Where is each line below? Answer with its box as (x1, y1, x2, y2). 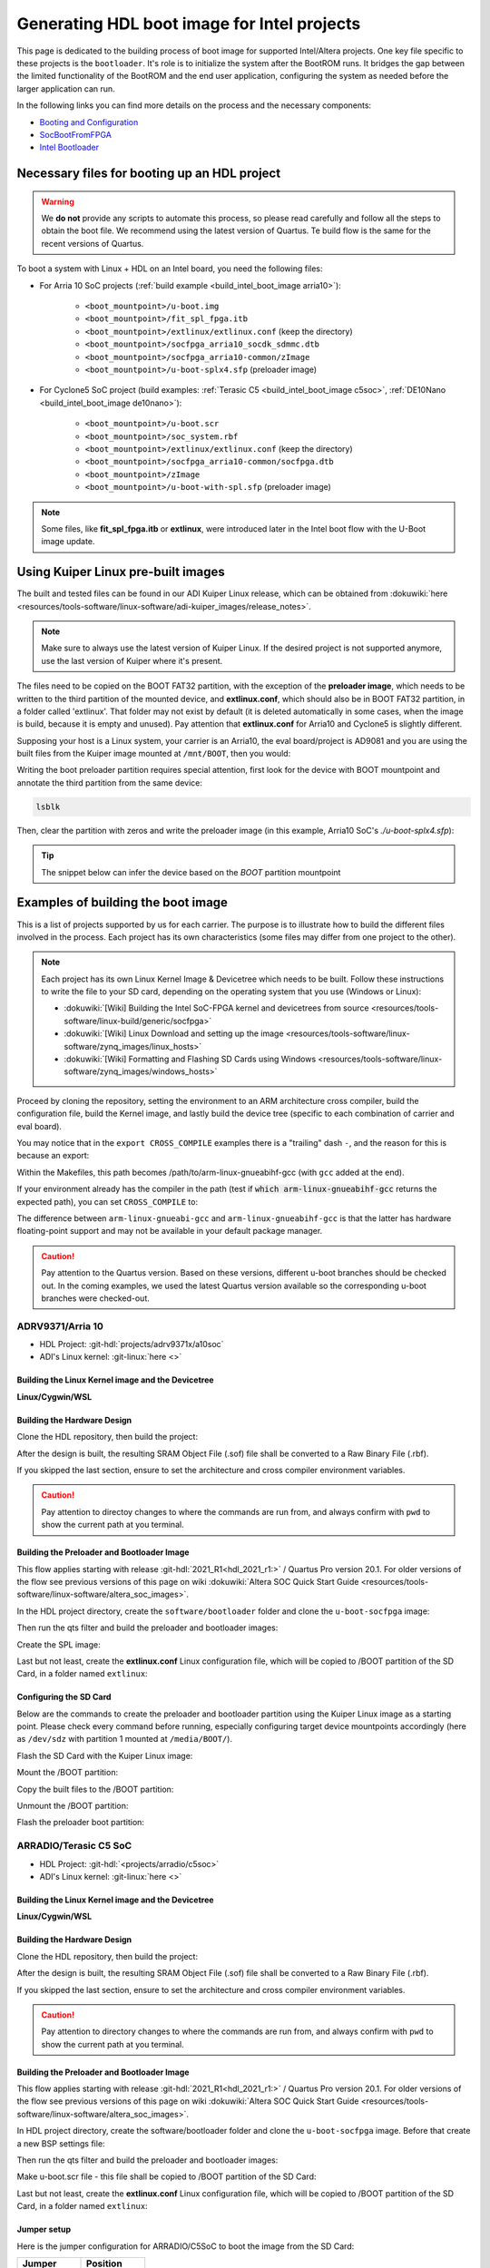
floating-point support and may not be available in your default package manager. (16, 1226, 323, 1237)
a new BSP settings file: (16, 2137, 105, 2149)
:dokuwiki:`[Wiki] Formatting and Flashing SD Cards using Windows (64, 1053, 317, 1065)
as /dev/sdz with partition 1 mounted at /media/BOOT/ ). (16, 1734, 233, 1745)
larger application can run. (16, 83, 115, 94)
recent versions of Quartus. (41, 238, 144, 249)
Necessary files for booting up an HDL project (16, 166, 281, 181)
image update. (41, 536, 95, 547)
